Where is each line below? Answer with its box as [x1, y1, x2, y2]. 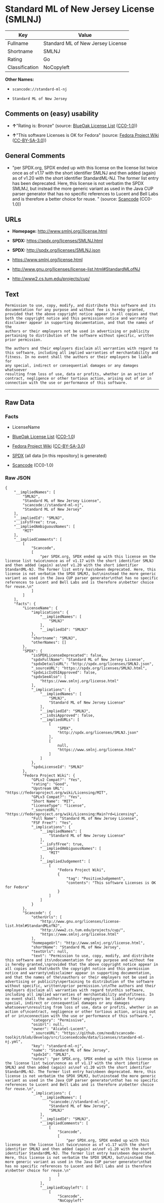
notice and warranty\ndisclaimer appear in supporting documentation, [5, 970, 152, 976]
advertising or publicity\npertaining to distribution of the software [5, 979, 154, 984]
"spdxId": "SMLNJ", [31, 1052, 71, 1057]
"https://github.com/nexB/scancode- [61, 1031, 137, 1036]
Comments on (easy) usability [5, 109, 99, 118]
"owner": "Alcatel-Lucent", [31, 1026, 89, 1031]
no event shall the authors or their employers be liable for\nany [5, 996, 145, 1001]
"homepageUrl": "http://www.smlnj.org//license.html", [31, 941, 145, 945]
